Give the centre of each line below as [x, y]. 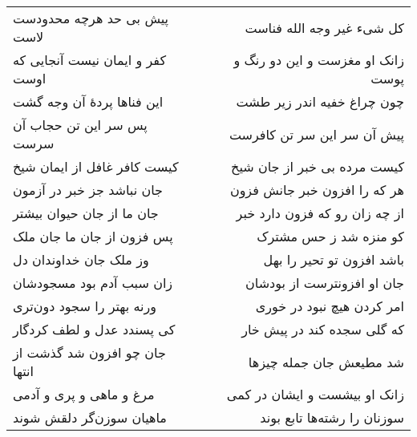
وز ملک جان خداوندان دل [81, 259]
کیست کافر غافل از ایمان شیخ [96, 166]
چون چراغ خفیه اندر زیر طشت [320, 101]
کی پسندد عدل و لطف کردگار [94, 329]
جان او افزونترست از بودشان [325, 283]
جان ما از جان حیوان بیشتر [86, 213]
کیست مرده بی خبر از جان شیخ [318, 166]
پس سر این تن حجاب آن [80, 125]
